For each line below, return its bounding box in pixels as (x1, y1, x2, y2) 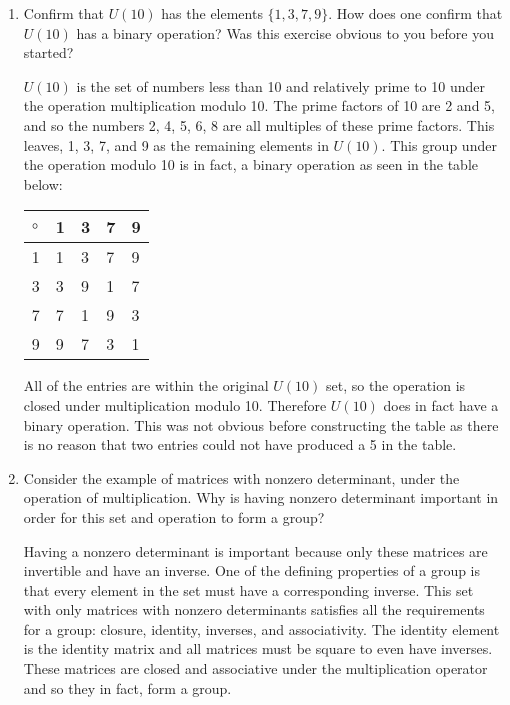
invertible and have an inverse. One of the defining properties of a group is (23, 560, 481, 581)
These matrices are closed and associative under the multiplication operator (23, 658, 488, 679)
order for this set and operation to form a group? (23, 506, 325, 527)
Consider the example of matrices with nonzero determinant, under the (23, 467, 460, 488)
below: (23, 173, 63, 194)
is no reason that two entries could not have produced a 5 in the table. (23, 434, 457, 455)
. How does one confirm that (328, 3, 503, 23)
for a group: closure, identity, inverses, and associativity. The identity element (23, 618, 500, 639)
